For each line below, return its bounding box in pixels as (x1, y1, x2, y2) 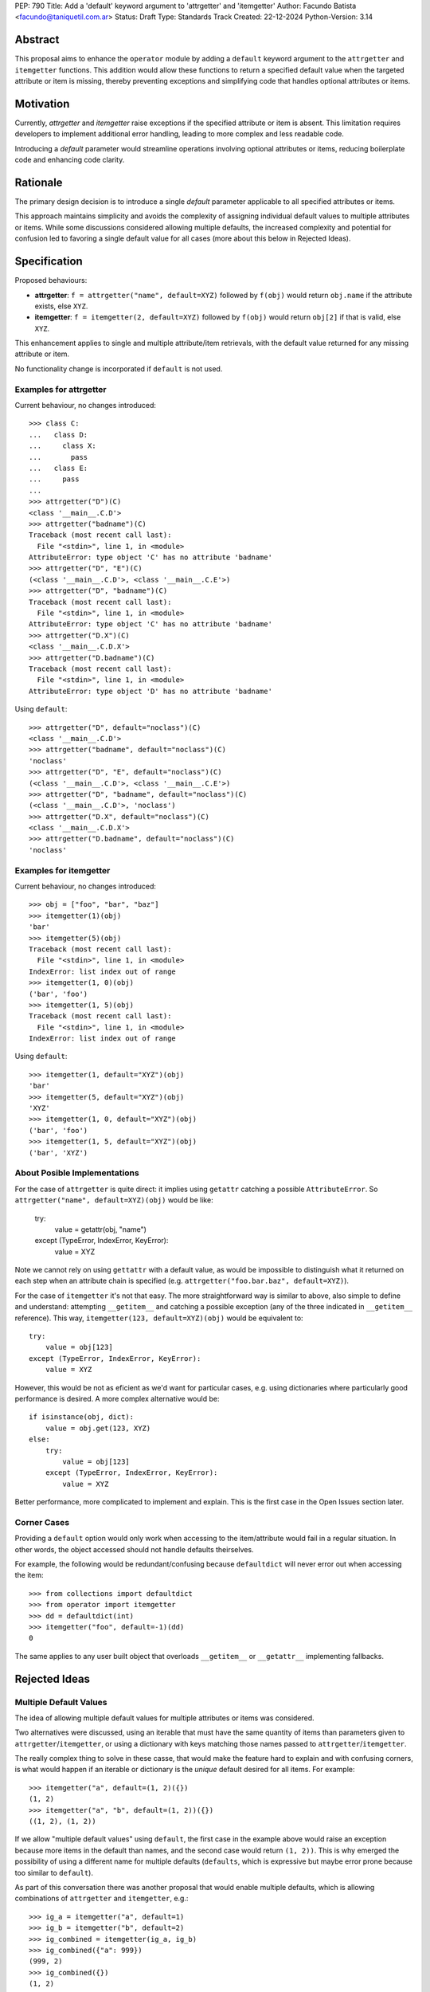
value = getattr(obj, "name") (54, 1224, 147, 1234)
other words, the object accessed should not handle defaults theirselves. (14, 1544, 254, 1554)
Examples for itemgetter (14, 865, 111, 876)
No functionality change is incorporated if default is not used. (14, 363, 223, 374)
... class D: (29, 430, 88, 439)
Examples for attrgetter (14, 383, 107, 394)
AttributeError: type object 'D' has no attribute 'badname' (29, 686, 272, 696)
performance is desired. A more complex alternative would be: (14, 1394, 220, 1403)
